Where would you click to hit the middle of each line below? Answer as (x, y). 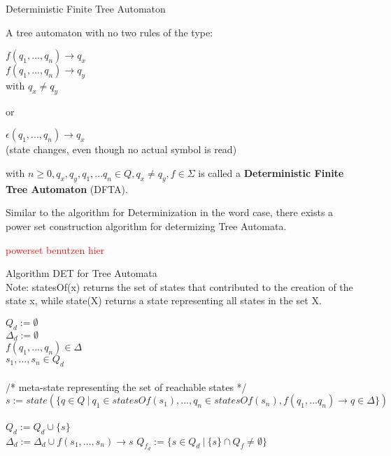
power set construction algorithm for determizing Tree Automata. (146, 226)
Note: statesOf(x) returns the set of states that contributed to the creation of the (179, 286)
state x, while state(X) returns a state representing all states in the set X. (164, 300)
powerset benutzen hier (55, 249)
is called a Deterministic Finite (271, 172)
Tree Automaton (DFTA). (67, 188)
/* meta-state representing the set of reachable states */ (126, 386)
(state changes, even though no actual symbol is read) (121, 149)
